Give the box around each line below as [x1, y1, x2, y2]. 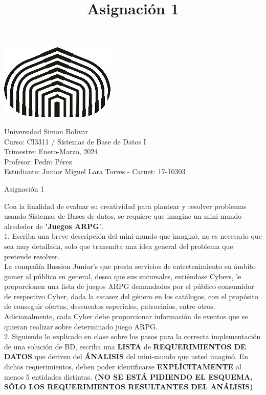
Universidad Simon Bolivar [4, 126, 88, 136]
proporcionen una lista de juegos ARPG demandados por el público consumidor [4, 281, 254, 292]
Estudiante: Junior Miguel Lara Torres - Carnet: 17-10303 [4, 166, 186, 177]
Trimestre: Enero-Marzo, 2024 [4, 146, 98, 157]
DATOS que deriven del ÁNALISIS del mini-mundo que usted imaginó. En [4, 351, 248, 362]
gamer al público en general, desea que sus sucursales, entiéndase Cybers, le [4, 271, 241, 281]
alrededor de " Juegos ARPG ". [4, 220, 104, 231]
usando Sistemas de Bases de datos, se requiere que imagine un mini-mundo [4, 211, 242, 221]
